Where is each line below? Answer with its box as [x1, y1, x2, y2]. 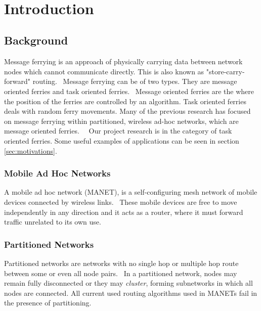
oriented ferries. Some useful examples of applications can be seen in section [4, 135, 239, 146]
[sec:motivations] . [4, 145, 57, 156]
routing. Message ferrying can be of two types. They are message [32, 76, 237, 86]
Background [4, 32, 68, 48]
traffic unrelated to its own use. [4, 216, 101, 227]
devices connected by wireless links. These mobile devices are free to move [4, 196, 237, 207]
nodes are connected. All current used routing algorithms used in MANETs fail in [4, 287, 257, 298]
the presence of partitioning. [4, 297, 92, 308]
